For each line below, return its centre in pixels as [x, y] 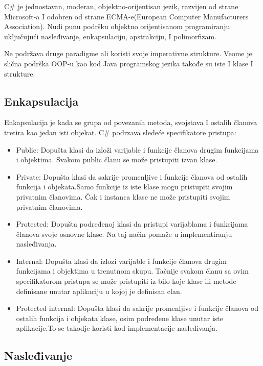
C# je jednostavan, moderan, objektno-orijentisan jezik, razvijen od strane [121, 6]
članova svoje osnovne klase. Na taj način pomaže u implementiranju [124, 234]
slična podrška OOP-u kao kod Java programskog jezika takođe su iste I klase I [129, 63]
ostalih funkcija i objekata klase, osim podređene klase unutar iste [119, 318]
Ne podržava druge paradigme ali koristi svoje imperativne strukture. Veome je [128, 53]
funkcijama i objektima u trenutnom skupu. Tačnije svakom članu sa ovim [132, 271]
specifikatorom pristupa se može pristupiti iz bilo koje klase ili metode [126, 281]
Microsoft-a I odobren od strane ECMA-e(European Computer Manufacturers [126, 16]
